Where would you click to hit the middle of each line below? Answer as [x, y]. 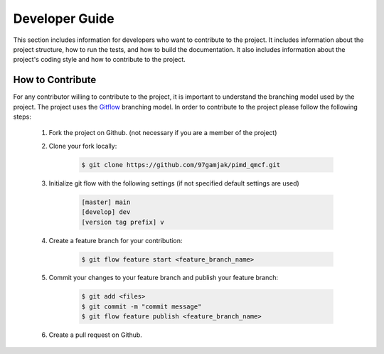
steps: [22, 117]
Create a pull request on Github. [95, 335]
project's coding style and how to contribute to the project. [100, 60]
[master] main [106, 202]
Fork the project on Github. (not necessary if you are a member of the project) [163, 133]
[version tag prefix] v [123, 222]
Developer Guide [64, 18]
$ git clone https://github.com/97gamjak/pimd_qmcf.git [181, 165]
